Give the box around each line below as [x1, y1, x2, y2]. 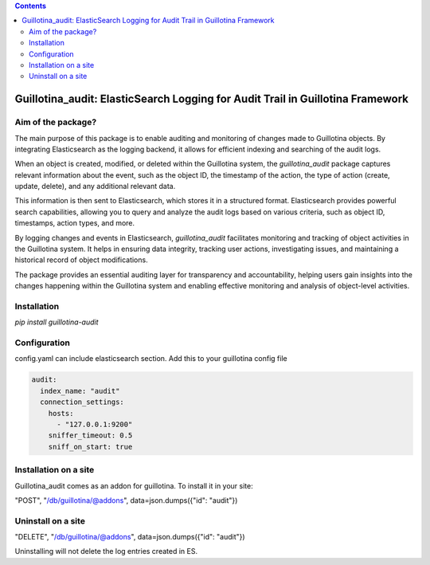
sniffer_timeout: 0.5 [48, 431, 133, 440]
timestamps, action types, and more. [14, 218, 135, 228]
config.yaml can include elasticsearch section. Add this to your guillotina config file [14, 354, 287, 363]
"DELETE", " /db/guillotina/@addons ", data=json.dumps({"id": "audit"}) [14, 532, 246, 542]
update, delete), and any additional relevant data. [14, 182, 176, 191]
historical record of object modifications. [14, 255, 148, 265]
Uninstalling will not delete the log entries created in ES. [14, 547, 198, 556]
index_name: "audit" [40, 386, 120, 395]
